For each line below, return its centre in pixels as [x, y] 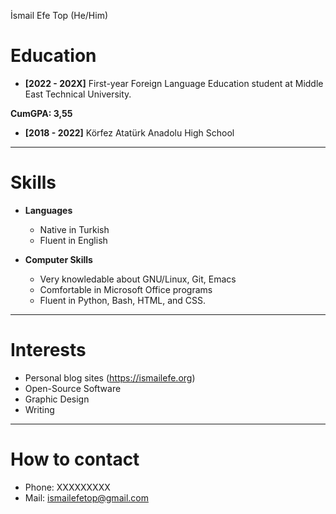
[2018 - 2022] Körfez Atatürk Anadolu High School [129, 132]
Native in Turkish [74, 229]
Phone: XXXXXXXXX [67, 487]
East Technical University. [78, 94]
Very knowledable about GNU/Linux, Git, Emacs [138, 279]
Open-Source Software [73, 388]
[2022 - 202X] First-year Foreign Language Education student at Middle [174, 83]
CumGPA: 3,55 [41, 113]
